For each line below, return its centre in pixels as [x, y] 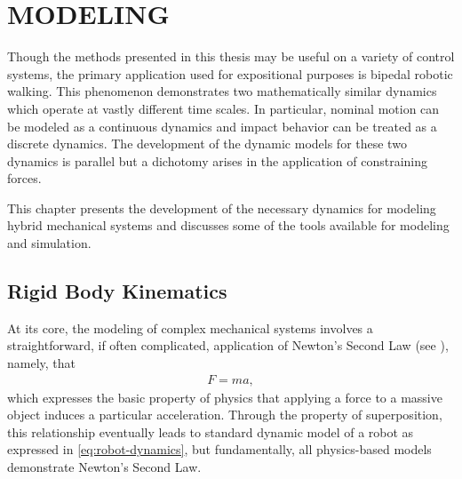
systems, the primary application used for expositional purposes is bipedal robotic [230, 73]
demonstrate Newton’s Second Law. [104, 467]
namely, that [42, 363]
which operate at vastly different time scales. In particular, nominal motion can [223, 108]
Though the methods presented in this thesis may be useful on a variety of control [231, 56]
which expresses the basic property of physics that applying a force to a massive [225, 397]
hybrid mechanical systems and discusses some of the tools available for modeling [228, 225]
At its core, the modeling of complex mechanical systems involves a [190, 327]
